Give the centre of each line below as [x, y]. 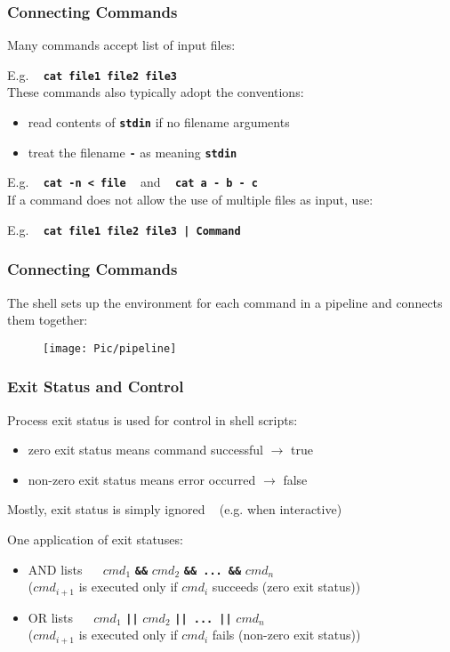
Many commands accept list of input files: [121, 45]
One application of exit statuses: [95, 539]
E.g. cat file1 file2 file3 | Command [124, 229]
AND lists [55, 569]
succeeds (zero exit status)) [286, 587]
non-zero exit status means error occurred [142, 479]
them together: [48, 320]
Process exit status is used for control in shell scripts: [153, 419]
